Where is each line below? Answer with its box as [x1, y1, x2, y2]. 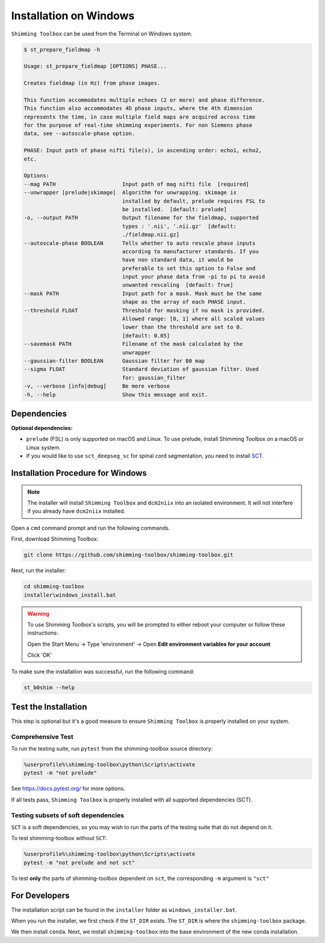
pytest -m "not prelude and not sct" [23, 859, 135, 866]
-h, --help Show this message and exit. [23, 391, 208, 398]
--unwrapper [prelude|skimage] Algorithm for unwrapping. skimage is [23, 189, 237, 196]
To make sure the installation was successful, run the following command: [11, 668, 195, 675]
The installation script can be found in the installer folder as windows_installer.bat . [11, 906, 237, 914]
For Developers [11, 890, 70, 900]
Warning [27, 610, 49, 617]
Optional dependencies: [11, 425, 73, 432]
